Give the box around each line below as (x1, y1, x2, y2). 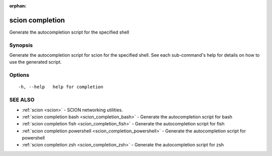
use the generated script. (9, 59, 62, 65)
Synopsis (9, 42, 33, 49)
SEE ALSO (9, 96, 35, 103)
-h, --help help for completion (18, 84, 103, 90)
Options (9, 72, 30, 79)
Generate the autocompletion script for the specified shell (9, 29, 129, 35)
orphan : (9, 3, 27, 9)
